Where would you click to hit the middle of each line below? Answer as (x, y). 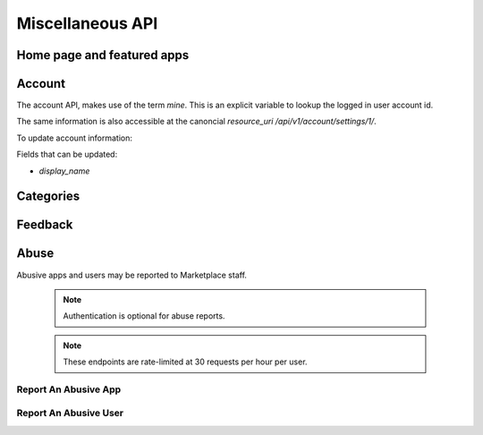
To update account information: (75, 138)
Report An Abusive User (70, 414)
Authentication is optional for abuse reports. (144, 316)
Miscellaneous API (87, 23)
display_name (64, 171)
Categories (48, 196)
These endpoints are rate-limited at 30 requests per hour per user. (185, 362)
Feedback (45, 225)
